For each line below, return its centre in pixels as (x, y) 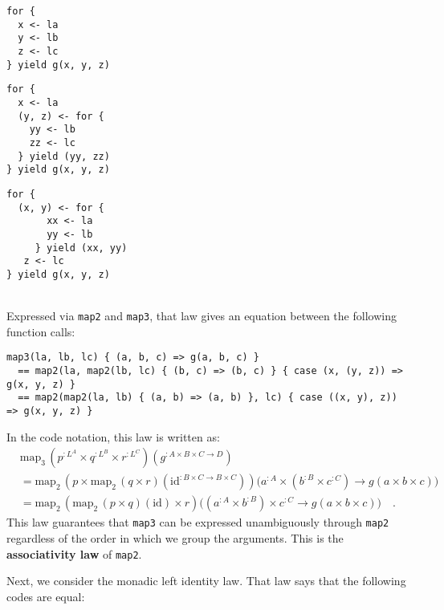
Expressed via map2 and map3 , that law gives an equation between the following (202, 316)
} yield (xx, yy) (81, 248)
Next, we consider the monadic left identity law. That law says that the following (206, 581)
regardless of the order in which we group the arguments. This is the (175, 537)
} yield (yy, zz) (64, 156)
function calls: (41, 331)
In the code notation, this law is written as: (113, 436)
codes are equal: (46, 596)
